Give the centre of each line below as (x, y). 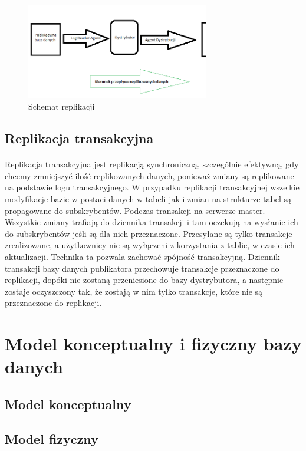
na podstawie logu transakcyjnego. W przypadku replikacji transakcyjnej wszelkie (152, 187)
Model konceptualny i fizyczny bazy (153, 343)
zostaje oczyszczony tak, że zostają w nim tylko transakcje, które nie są (134, 291)
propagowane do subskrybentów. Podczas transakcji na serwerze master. (135, 210)
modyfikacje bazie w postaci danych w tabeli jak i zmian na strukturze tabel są (148, 199)
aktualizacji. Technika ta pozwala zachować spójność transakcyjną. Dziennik (142, 257)
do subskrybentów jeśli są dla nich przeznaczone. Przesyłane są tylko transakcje (149, 233)
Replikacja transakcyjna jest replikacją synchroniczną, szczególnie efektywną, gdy (152, 164)
